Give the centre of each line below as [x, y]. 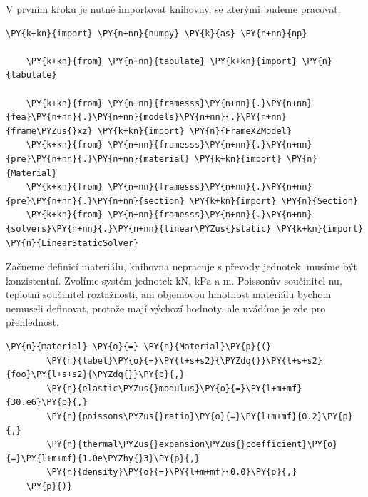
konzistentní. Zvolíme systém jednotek [89, 280]
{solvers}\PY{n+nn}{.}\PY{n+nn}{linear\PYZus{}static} [139, 229]
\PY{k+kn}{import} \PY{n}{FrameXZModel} [194, 131]
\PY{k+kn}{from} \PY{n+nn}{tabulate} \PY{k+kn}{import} [162, 61]
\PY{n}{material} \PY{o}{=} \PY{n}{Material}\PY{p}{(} [139, 347]
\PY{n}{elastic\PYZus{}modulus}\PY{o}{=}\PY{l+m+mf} [174, 388]
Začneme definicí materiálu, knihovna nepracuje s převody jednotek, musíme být [182, 266]
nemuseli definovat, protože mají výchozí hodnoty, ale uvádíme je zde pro [166, 308]
